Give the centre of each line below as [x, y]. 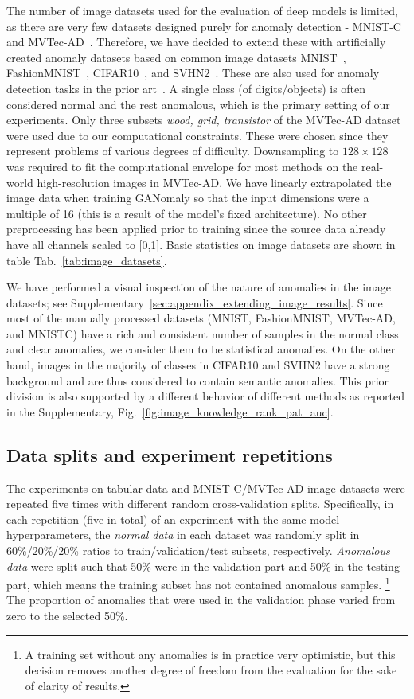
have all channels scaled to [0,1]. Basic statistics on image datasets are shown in [201, 244]
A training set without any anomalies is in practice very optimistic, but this [210, 654]
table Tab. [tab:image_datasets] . [87, 260]
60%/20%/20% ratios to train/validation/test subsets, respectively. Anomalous [198, 551]
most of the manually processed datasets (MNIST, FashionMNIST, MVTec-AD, [201, 318]
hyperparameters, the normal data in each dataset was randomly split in [183, 535]
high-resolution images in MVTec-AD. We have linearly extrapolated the [214, 182]
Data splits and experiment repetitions [170, 454]
